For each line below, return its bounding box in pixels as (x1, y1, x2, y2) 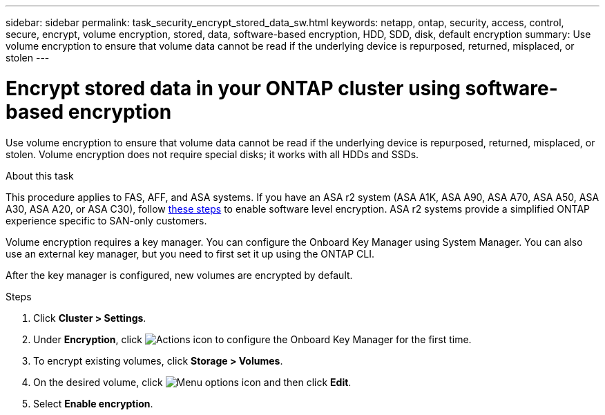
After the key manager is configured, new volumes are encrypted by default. (6, 269, 353, 281)
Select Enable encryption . (33, 397, 153, 409)
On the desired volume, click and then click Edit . (33, 376, 352, 388)
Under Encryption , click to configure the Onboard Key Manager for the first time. (33, 333, 472, 345)
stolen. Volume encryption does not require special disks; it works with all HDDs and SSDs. (6, 148, 419, 160)
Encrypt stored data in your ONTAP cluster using (6, 76, 461, 100)
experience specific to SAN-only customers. (6, 214, 207, 226)
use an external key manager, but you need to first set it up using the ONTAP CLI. (6, 247, 374, 260)
